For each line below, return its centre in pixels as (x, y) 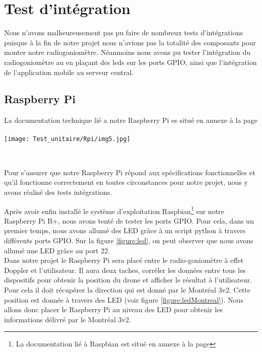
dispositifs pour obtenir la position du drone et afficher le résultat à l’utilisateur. (128, 280)
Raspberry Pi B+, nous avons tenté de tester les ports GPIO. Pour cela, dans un (129, 220)
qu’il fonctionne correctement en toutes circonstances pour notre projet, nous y (126, 182)
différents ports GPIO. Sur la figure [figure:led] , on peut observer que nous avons (129, 240)
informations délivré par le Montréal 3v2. (68, 319)
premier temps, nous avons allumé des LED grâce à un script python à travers (125, 230)
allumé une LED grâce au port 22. (57, 250)
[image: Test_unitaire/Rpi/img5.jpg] (67, 139)
